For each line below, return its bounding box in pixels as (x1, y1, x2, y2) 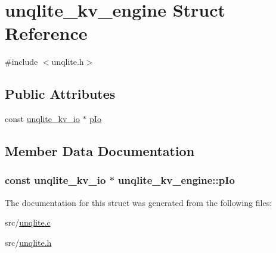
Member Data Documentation (5, 142, 195, 160)
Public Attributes (5, 85, 116, 103)
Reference (5, 21, 88, 45)
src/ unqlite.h (5, 236, 52, 248)
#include (5, 55, 38, 68)
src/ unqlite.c (5, 216, 51, 229)
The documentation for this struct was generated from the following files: (5, 196, 272, 208)
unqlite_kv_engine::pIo (118, 173, 235, 188)
